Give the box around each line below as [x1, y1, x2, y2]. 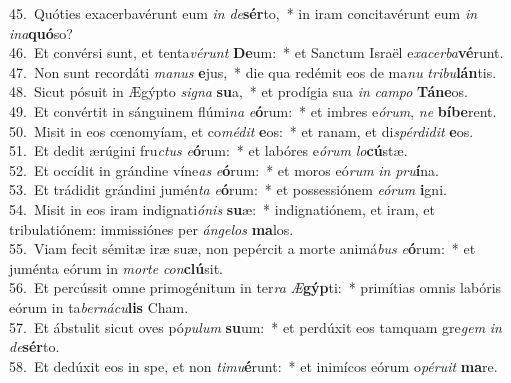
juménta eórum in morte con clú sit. [9, 257, 223, 278]
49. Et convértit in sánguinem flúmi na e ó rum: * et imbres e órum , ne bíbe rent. [9, 100, 497, 121]
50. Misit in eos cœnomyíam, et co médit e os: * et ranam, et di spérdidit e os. [9, 120, 474, 141]
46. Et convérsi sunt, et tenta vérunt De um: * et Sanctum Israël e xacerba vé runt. [9, 42, 504, 63]
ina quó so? [9, 22, 73, 43]
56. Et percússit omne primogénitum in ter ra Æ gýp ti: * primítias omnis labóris [9, 277, 502, 298]
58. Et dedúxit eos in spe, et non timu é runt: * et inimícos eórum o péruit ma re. [9, 355, 498, 376]
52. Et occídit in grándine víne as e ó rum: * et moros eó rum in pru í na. [9, 159, 439, 180]
